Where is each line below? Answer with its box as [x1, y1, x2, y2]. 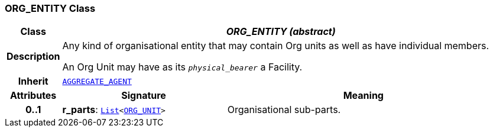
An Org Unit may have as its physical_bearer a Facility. [62, 61, 303, 73]
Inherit [18, 75, 48, 88]
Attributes [10, 89, 57, 102]
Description [7, 50, 60, 63]
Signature [121, 89, 166, 102]
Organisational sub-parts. [227, 104, 341, 116]
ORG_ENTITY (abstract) [226, 25, 336, 38]
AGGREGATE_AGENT [62, 76, 132, 86]
